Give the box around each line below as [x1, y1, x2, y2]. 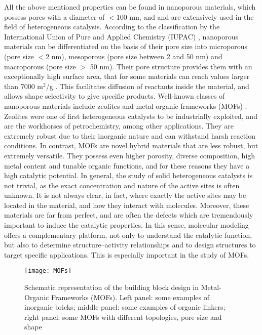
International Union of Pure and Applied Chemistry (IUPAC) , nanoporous [4, 31, 239, 41]
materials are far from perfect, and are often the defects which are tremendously [4, 210, 253, 220]
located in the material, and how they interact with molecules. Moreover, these [4, 199, 249, 210]
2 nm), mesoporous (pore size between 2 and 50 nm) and [46, 51, 222, 61]
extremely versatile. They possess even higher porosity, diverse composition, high [4, 150, 255, 160]
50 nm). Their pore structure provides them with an [90, 61, 252, 71]
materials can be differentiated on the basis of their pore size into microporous [4, 41, 248, 52]
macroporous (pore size [4, 61, 76, 71]
